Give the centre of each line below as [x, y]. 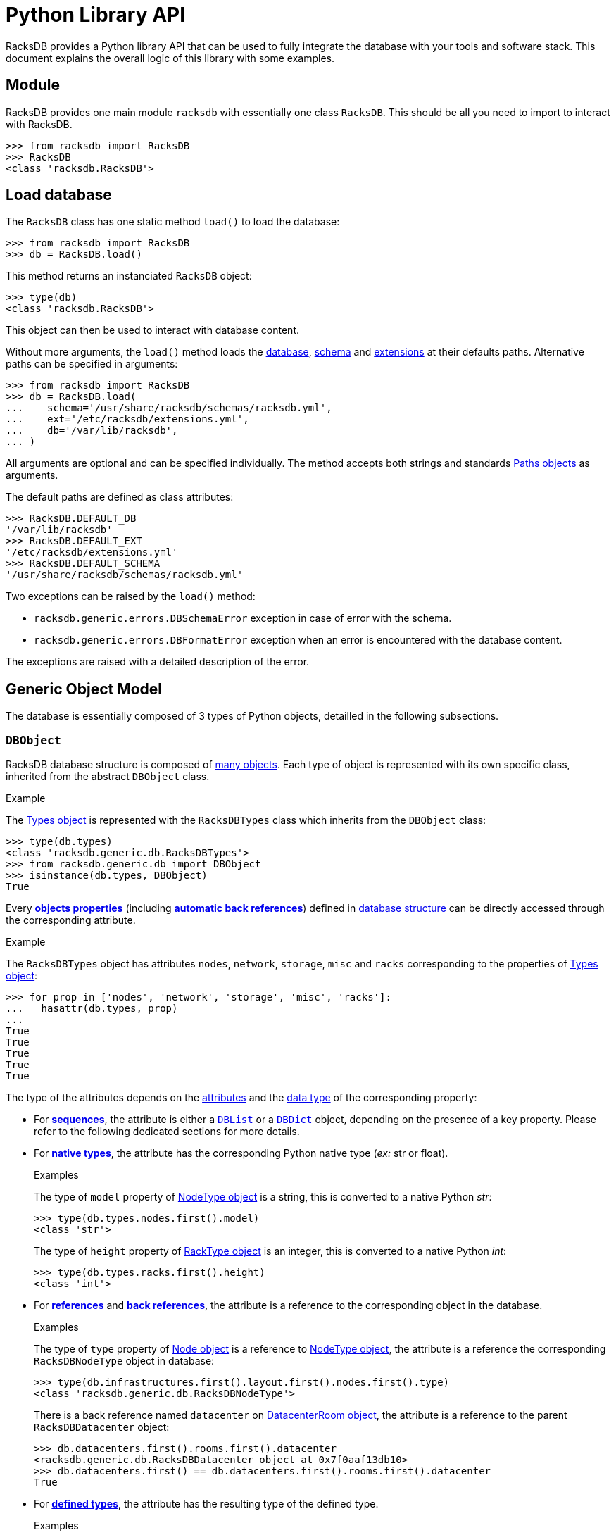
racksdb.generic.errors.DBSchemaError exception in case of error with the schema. [243, 618]
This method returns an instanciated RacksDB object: [129, 276]
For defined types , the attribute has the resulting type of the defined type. [206, 1504]
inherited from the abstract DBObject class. [108, 777]
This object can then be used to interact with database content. [153, 330]
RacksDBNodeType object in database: [124, 1361]
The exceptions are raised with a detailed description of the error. [158, 662]
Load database [59, 195]
